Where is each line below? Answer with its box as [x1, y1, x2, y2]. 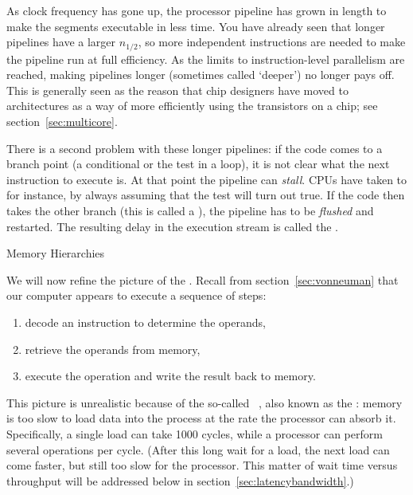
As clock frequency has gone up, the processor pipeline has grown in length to [6, 2, 387, 18]
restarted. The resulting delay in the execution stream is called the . [6, 218, 338, 234]
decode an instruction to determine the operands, [25, 313, 266, 330]
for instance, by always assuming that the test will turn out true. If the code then [6, 187, 405, 203]
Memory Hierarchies [6, 245, 105, 261]
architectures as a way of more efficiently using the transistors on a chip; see [6, 97, 378, 114]
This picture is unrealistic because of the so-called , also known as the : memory [6, 394, 403, 411]
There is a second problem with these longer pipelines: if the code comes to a [6, 139, 383, 156]
